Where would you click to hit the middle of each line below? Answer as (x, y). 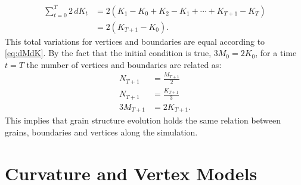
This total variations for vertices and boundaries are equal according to (135, 41)
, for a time (276, 53)
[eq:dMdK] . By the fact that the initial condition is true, (108, 53)
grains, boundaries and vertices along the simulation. (101, 132)
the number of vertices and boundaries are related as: (124, 64)
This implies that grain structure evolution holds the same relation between (143, 120)
